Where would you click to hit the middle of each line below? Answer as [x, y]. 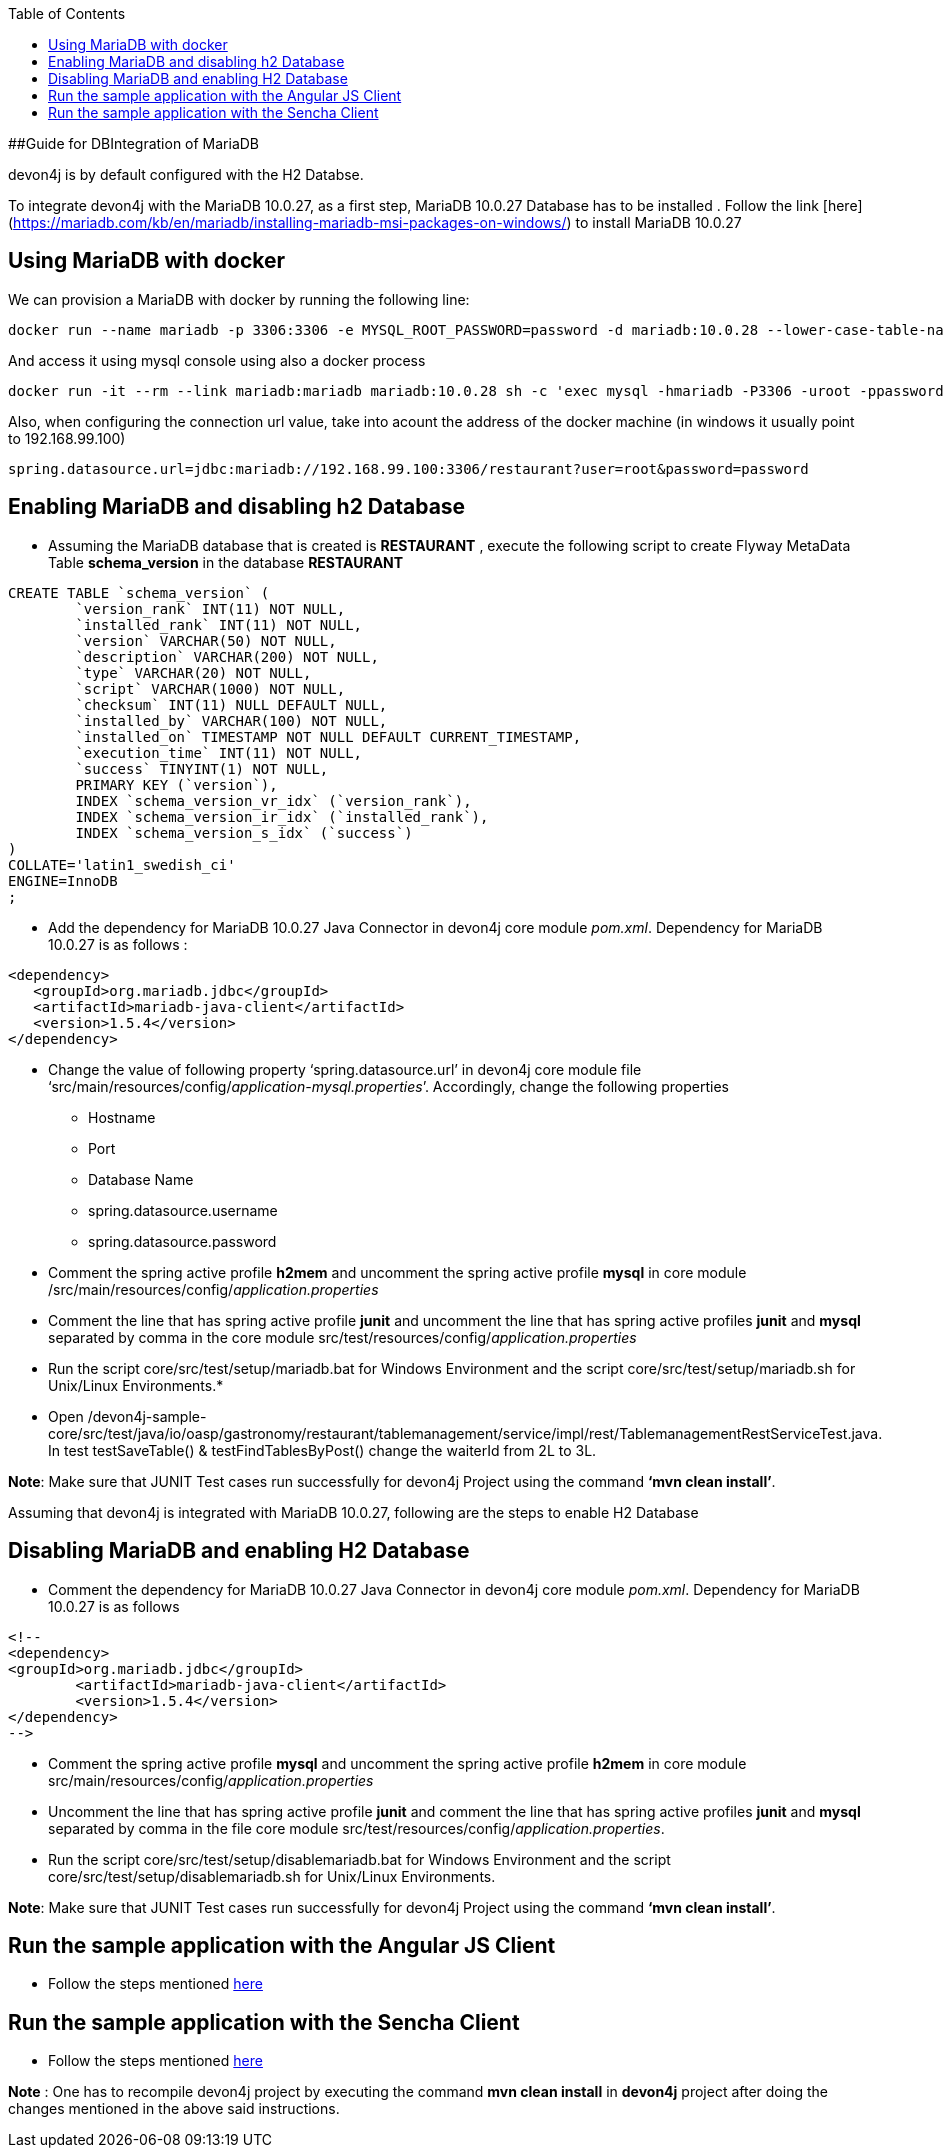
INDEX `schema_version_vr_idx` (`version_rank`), [273, 800]
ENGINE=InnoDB [63, 880]
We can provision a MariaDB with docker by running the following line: [239, 299]
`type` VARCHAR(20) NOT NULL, [193, 672]
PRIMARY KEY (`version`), [176, 784]
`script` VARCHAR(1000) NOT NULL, [210, 688]
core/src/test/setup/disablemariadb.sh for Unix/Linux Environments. [272, 1876]
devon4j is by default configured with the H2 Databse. [186, 174]
